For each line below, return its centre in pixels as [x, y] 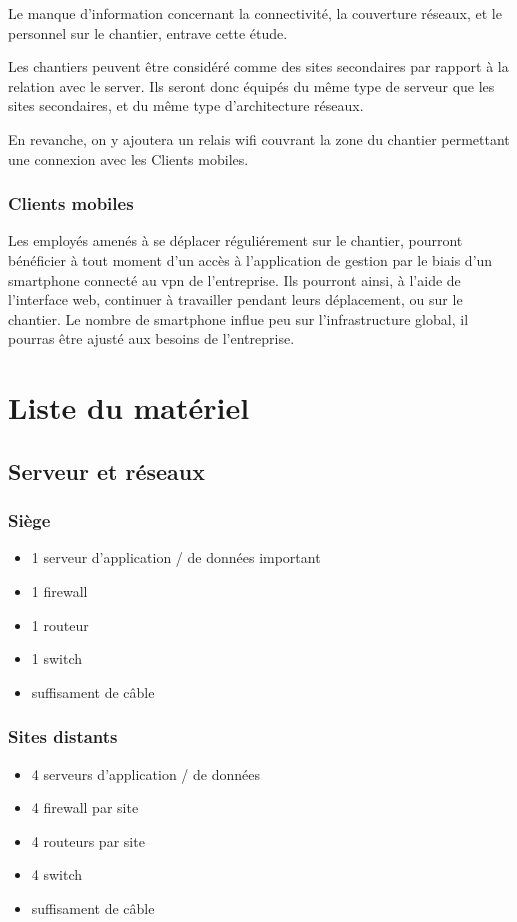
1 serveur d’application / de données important [176, 557]
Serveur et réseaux [107, 470]
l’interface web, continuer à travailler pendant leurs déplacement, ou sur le [235, 299]
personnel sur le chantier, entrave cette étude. [148, 32]
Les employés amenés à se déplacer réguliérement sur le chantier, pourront [235, 240]
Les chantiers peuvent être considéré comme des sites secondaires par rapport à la [258, 66]
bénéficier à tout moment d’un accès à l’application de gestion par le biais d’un [250, 259]
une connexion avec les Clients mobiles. [128, 158]
